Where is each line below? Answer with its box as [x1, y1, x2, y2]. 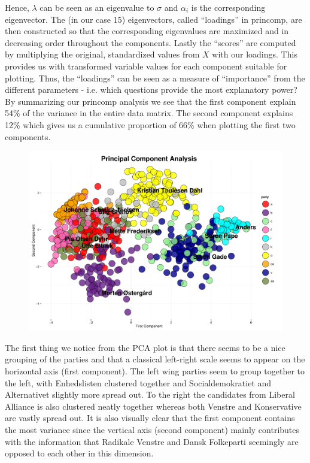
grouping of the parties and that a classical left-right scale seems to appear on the [5, 353, 305, 365]
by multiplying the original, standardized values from [5, 48, 200, 60]
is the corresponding [191, 1, 266, 13]
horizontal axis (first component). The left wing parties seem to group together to [5, 364, 305, 377]
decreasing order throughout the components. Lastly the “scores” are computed [5, 36, 296, 49]
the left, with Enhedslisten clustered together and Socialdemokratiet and [5, 376, 272, 389]
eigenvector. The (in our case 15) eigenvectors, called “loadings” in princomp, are [5, 13, 302, 25]
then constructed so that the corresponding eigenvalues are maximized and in [5, 25, 289, 37]
